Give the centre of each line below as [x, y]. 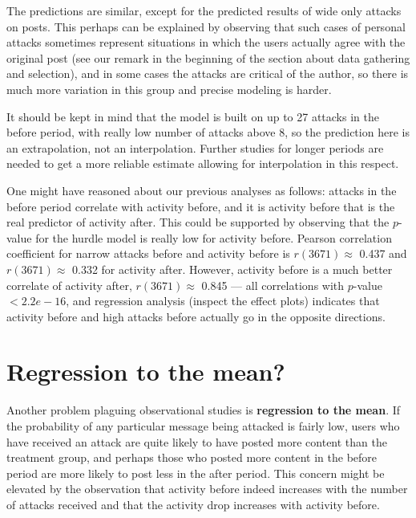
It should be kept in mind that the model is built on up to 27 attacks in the [193, 116]
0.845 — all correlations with [273, 285]
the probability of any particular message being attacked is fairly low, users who [203, 426]
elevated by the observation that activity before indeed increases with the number [207, 489]
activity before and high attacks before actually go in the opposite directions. [196, 316]
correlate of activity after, [69, 285]
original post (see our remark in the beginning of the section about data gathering [208, 57]
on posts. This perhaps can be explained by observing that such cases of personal [206, 26]
